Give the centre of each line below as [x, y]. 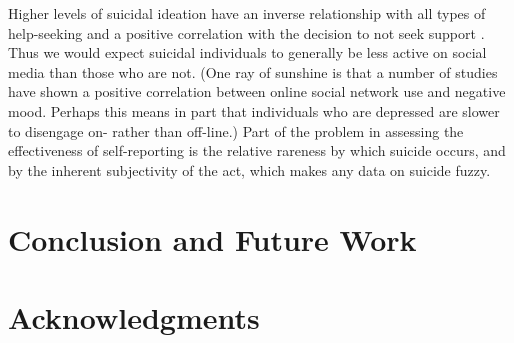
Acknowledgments [134, 316]
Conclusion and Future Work [212, 238]
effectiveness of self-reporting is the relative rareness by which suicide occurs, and [257, 150]
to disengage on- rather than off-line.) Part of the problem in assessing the [236, 130]
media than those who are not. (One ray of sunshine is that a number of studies [253, 71]
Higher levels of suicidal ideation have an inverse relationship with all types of [247, 13]
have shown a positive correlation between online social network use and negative [257, 91]
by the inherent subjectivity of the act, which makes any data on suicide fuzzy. [249, 169]
